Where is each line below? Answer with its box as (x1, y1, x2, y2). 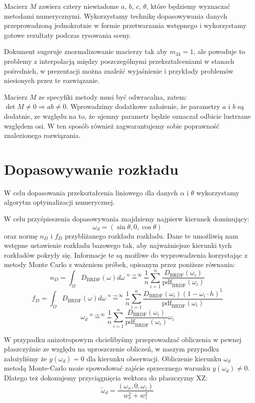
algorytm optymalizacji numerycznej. (4, 197, 115, 207)
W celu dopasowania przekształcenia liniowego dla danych (4, 187, 178, 197)
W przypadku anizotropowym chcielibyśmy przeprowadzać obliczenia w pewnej (4, 334, 242, 344)
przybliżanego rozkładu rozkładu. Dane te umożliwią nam (65, 230, 238, 241)
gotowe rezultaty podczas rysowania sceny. (4, 29, 131, 40)
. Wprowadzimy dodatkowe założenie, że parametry (66, 101, 220, 111)
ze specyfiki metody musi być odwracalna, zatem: (38, 91, 187, 102)
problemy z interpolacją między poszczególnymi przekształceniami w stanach (4, 55, 234, 66)
